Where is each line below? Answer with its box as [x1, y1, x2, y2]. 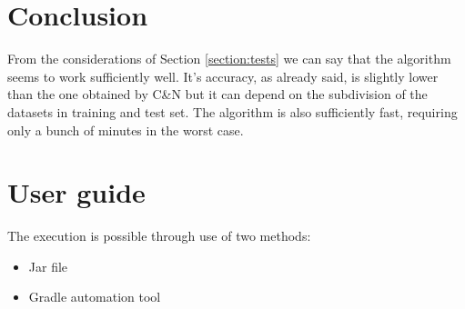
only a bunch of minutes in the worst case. [7, 120, 244, 139]
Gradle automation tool [28, 287, 161, 306]
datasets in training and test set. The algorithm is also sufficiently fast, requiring [7, 102, 458, 121]
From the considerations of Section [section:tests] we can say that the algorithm [7, 49, 451, 68]
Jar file [28, 256, 68, 275]
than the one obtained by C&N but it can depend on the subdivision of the [7, 85, 428, 104]
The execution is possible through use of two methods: [7, 226, 311, 245]
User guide [7, 174, 146, 211]
